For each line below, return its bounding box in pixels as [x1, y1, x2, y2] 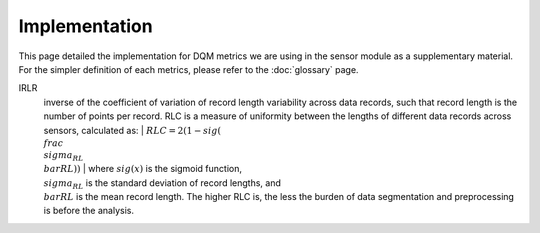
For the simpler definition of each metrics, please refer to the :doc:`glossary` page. [18, 63, 359, 75]
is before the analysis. [43, 205, 135, 217]
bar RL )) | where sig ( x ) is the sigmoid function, [43, 163, 242, 175]
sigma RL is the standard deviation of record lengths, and [43, 176, 282, 191]
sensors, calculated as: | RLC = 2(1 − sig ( [43, 124, 222, 136]
